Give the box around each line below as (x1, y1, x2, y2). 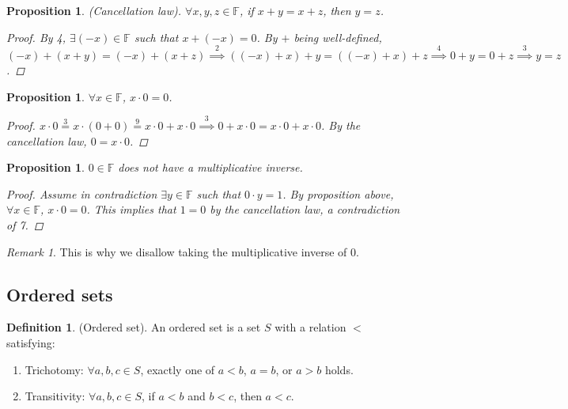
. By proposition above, (282, 185, 394, 202)
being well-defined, (293, 28, 382, 45)
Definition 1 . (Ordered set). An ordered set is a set (6, 319, 261, 335)
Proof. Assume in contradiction (6, 185, 157, 202)
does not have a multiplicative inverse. (118, 159, 303, 176)
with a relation (275, 319, 346, 335)
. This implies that (86, 201, 176, 218)
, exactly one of (140, 361, 215, 377)
